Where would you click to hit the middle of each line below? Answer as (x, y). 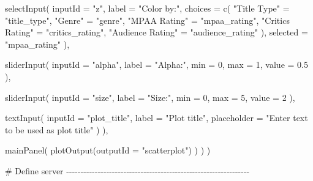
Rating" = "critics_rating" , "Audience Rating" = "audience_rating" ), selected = (156, 32)
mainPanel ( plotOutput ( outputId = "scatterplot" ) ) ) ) (108, 150)
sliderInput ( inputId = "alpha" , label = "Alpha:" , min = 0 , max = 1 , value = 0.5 (156, 65)
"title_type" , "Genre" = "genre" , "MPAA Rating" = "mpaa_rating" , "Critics (147, 20)
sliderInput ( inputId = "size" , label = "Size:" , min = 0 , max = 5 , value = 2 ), (150, 97)
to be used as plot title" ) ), (57, 129)
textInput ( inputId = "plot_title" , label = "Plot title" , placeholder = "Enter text (156, 118)
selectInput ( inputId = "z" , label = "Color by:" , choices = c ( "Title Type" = (147, 8)
